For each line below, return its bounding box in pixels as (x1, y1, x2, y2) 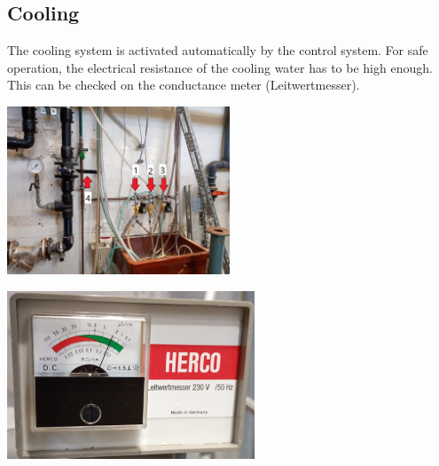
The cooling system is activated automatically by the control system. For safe (7, 41, 428, 59)
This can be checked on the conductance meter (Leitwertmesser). (7, 75, 360, 94)
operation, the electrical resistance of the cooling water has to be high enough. (7, 58, 433, 76)
